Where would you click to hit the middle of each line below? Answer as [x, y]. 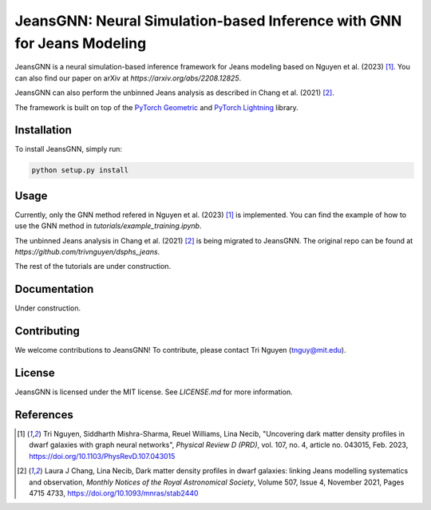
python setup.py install [80, 170]
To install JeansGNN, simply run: [69, 149]
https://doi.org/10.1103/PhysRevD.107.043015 [102, 456]
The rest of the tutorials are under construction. [93, 267]
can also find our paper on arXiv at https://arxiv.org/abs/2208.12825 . [128, 78]
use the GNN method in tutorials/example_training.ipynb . [108, 226]
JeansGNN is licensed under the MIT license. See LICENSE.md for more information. [154, 392]
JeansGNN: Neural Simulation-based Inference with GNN [208, 21]
